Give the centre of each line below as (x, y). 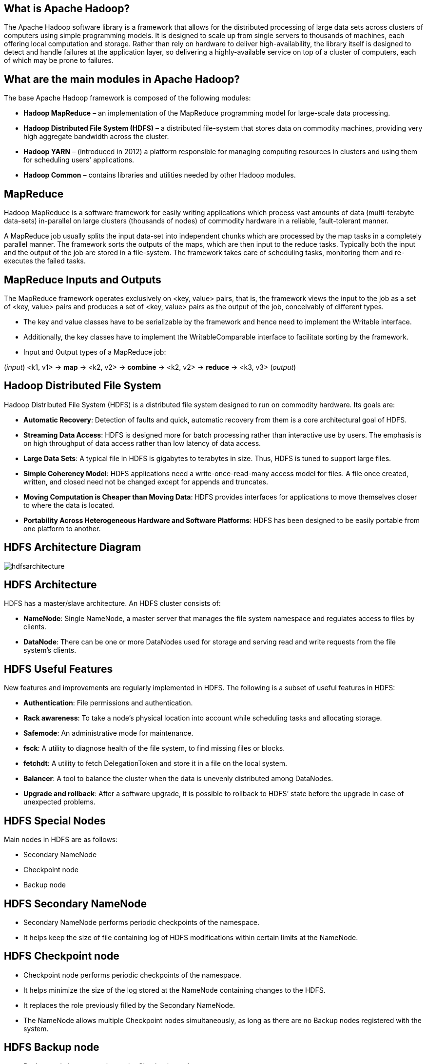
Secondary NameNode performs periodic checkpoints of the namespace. (141, 923)
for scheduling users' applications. (79, 160)
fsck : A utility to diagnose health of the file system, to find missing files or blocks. (154, 748)
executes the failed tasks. (45, 261)
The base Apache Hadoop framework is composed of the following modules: (127, 98)
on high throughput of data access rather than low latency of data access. (142, 443)
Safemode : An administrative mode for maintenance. (108, 733)
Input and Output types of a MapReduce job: (95, 352)
